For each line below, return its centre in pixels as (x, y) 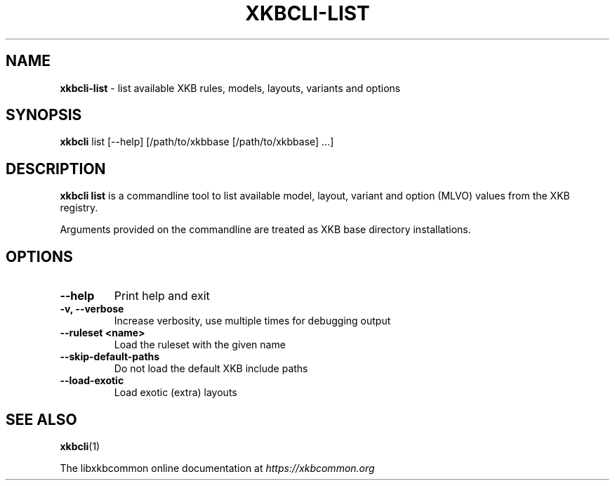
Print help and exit (162, 296)
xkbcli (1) (80, 446)
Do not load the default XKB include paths (211, 369)
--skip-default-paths (110, 357)
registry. (79, 208)
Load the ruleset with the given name (200, 345)
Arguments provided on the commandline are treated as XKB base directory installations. (265, 230)
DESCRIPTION (56, 169)
